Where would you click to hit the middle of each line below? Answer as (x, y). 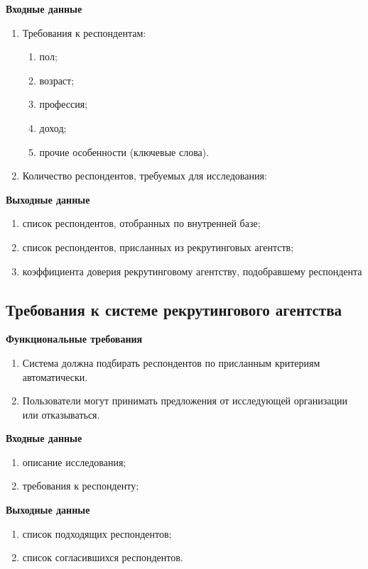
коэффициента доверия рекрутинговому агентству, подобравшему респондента (192, 271)
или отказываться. (61, 414)
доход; (53, 127)
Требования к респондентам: (84, 32)
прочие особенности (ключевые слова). (124, 151)
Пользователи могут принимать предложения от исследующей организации (185, 400)
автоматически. (55, 376)
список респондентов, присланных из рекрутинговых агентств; (158, 247)
